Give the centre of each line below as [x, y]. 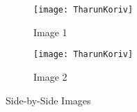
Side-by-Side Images [48, 100]
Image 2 [50, 76]
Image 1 [50, 32]
